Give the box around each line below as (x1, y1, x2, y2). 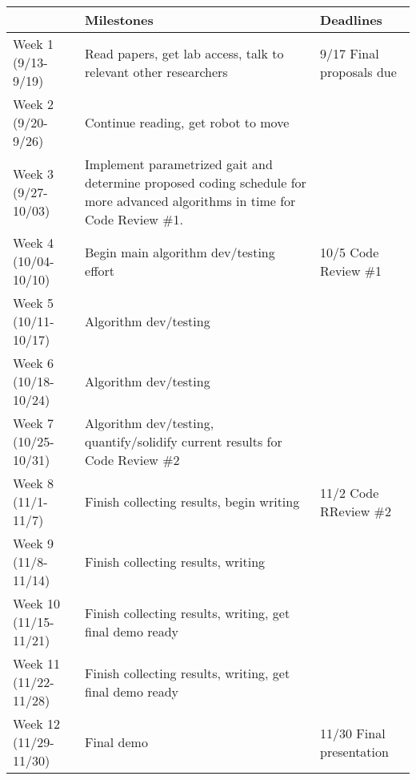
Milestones (85, 10, 154, 29)
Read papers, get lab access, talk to (85, 43, 284, 63)
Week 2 (13, 95, 54, 113)
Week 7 (13, 414, 54, 432)
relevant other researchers (85, 62, 228, 81)
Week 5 (13, 293, 54, 312)
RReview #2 (320, 501, 391, 520)
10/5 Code (320, 242, 379, 261)
